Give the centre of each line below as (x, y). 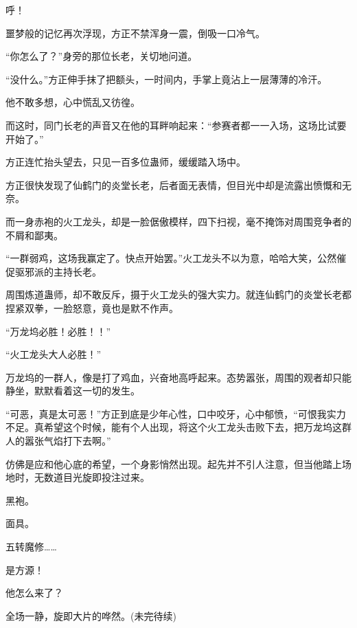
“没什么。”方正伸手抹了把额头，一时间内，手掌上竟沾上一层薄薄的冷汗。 (166, 79)
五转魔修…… (31, 547)
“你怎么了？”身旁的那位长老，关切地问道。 (102, 56)
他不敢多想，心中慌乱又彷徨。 (73, 102)
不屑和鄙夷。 (34, 235)
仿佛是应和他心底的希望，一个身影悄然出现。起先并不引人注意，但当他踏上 (174, 463)
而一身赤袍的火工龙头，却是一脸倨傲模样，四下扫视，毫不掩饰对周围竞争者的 (178, 221)
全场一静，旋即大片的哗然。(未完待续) (91, 615)
